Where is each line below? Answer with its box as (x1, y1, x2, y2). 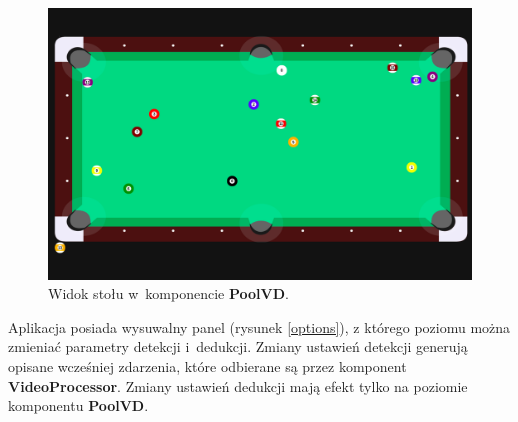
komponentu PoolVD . (8, 395, 149, 416)
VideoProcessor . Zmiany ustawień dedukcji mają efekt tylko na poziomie (8, 375, 468, 396)
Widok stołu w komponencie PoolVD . (48, 283, 289, 304)
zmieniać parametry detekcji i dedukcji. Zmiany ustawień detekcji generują (8, 336, 468, 357)
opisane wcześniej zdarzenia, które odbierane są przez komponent (8, 356, 407, 376)
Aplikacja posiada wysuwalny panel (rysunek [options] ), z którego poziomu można (8, 316, 511, 337)
